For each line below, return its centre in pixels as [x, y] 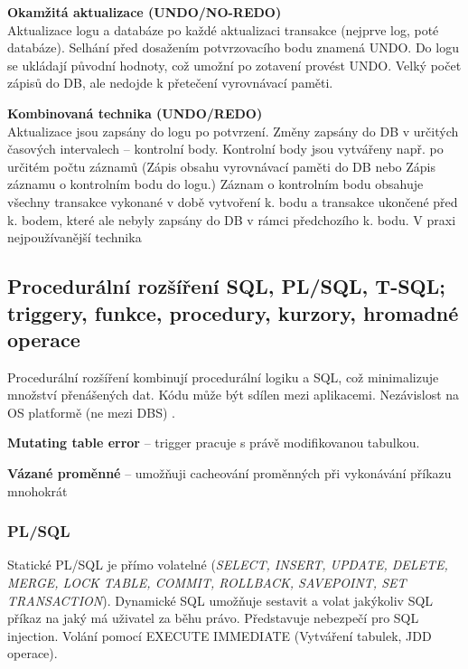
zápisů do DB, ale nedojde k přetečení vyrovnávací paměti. [170, 83]
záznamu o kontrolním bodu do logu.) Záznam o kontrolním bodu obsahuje [215, 184]
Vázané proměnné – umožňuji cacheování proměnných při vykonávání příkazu [229, 473]
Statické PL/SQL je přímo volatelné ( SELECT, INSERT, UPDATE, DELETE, [228, 565]
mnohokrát [37, 490]
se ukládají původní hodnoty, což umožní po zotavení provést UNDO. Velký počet [234, 65]
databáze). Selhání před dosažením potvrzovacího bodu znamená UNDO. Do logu [233, 47]
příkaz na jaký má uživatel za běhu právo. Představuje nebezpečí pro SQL [213, 618]
